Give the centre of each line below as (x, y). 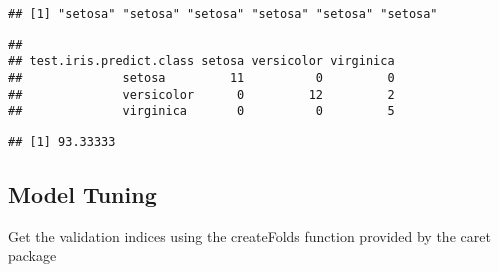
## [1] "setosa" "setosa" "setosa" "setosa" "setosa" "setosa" (223, 14)
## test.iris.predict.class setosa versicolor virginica (201, 61)
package (32, 255)
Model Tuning (82, 193)
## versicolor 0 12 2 (201, 94)
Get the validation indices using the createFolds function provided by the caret (249, 235)
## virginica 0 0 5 (201, 111)
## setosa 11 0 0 (201, 77)
